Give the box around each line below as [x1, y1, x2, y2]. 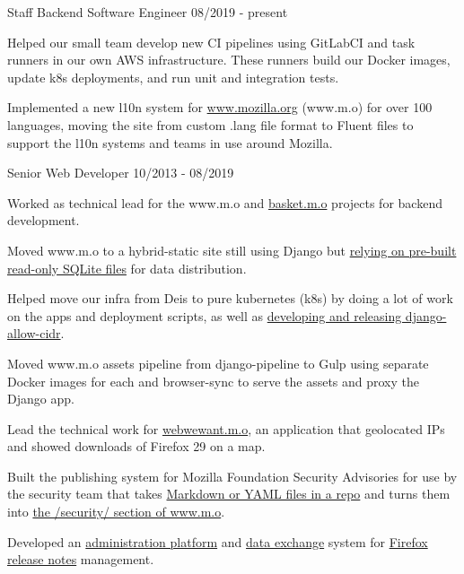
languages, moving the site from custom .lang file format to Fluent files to [7, 115, 414, 134]
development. [7, 211, 80, 230]
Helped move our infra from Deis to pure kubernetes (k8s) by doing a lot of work [7, 289, 453, 308]
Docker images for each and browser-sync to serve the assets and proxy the [7, 371, 420, 390]
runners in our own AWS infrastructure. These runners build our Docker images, [7, 50, 451, 69]
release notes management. [7, 550, 154, 569]
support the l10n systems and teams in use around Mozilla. [7, 133, 333, 152]
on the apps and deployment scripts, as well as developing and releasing [7, 306, 402, 325]
